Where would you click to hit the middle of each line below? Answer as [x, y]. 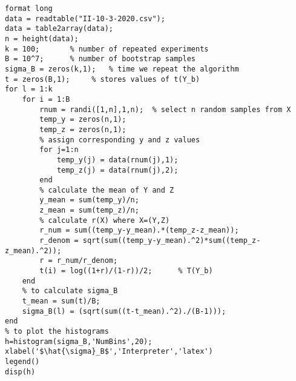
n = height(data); [42, 38]
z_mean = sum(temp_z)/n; [89, 210]
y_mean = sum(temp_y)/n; [89, 200]
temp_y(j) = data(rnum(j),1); [117, 160]
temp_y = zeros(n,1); [83, 120]
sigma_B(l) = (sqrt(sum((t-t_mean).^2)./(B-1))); [124, 311]
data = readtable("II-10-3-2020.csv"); [85, 18]
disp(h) [20, 372]
